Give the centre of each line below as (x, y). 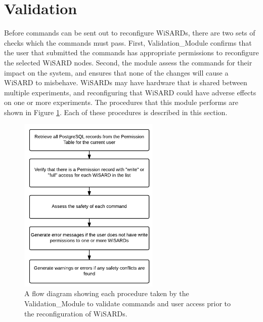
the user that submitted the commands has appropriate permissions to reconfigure (131, 52)
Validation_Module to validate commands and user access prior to (127, 303)
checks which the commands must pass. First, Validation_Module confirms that (128, 42)
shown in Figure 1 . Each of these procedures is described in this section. (116, 112)
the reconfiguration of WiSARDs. (76, 313)
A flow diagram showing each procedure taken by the (107, 293)
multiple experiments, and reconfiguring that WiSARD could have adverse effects (130, 92)
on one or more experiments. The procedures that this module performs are (121, 102)
